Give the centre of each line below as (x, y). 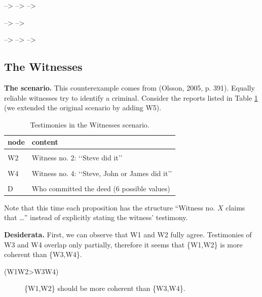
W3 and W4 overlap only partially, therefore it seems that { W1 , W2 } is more (123, 244)
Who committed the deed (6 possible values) (101, 188)
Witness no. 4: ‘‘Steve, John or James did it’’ (102, 173)
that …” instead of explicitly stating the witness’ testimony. (96, 217)
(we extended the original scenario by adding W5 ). (83, 108)
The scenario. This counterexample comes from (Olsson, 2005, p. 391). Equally (129, 87)
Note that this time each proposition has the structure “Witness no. (110, 207)
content (45, 142)
